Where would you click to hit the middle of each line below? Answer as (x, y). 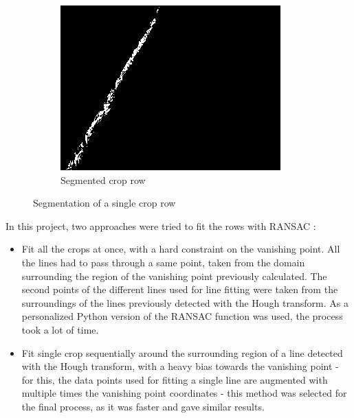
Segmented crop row (103, 179)
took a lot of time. (60, 329)
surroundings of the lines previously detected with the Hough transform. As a (185, 302)
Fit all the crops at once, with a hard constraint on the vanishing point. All (181, 249)
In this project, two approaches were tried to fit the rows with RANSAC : (161, 225)
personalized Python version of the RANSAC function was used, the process (182, 316)
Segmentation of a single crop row (104, 203)
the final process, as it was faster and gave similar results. (143, 406)
